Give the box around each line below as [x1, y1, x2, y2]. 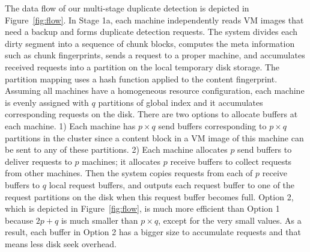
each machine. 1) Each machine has [5, 119, 136, 132]
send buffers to [237, 143, 292, 156]
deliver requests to [5, 155, 72, 167]
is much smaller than [61, 214, 138, 226]
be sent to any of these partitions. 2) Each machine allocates [5, 143, 228, 156]
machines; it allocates [82, 155, 161, 167]
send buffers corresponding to [158, 119, 267, 132]
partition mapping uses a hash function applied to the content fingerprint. [5, 72, 278, 85]
